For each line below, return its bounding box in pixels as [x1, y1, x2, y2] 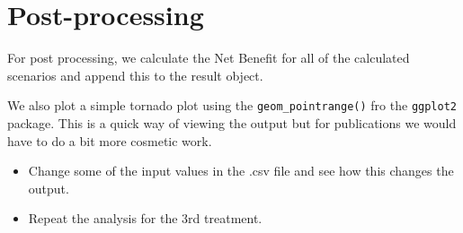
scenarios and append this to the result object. [7, 65, 263, 84]
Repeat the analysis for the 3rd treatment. [28, 209, 263, 228]
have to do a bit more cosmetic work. [7, 131, 212, 150]
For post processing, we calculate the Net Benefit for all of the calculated [7, 48, 410, 67]
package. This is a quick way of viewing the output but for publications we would [7, 113, 457, 132]
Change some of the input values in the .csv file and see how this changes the [28, 161, 454, 180]
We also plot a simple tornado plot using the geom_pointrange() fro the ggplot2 [7, 96, 457, 115]
